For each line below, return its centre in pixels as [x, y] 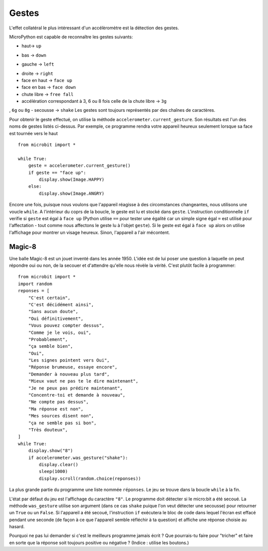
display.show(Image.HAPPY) [72, 179]
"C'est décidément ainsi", [61, 305]
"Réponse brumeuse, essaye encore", [73, 367]
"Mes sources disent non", [61, 416]
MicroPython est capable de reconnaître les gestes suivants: [71, 37]
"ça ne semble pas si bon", [62, 423]
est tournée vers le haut [33, 133]
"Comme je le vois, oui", [60, 332]
